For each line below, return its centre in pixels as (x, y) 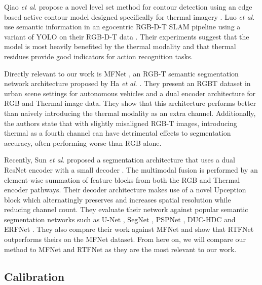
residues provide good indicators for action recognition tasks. (99, 56)
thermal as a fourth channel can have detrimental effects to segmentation (118, 133)
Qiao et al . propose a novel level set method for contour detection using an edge (128, 7)
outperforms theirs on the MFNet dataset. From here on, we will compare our (125, 239)
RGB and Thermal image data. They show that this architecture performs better (130, 103)
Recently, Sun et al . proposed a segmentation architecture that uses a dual (120, 160)
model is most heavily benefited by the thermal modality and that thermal (120, 46)
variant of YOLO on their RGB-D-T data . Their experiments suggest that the (127, 36)
